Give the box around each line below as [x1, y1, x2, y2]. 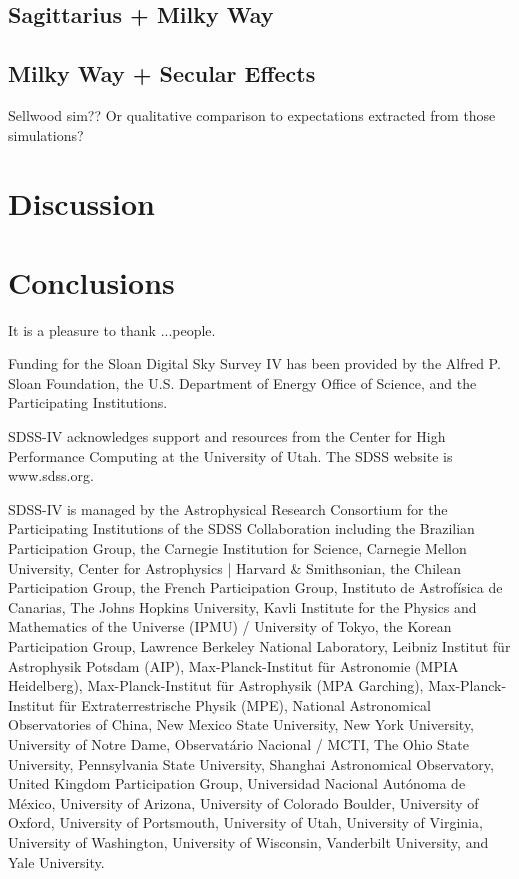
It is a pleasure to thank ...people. [8, 319, 216, 340]
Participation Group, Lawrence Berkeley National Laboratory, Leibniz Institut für [8, 635, 511, 656]
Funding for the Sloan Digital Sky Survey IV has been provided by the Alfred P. [8, 353, 501, 374]
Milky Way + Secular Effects [8, 58, 316, 89]
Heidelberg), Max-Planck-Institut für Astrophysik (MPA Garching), [8, 675, 424, 696]
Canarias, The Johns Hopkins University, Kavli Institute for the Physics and [8, 596, 477, 617]
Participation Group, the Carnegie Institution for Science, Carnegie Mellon [8, 538, 467, 559]
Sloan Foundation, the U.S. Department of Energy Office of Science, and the [8, 372, 477, 393]
